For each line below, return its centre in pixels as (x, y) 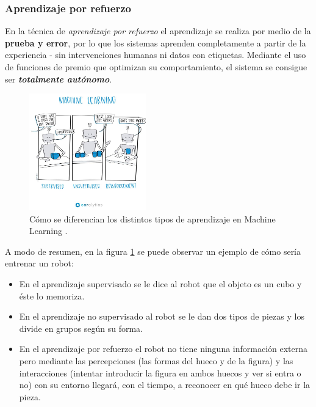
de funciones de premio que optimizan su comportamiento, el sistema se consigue (156, 67)
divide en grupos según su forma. (81, 328)
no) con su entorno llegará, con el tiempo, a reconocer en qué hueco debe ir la (165, 385)
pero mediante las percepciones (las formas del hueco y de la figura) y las (156, 360)
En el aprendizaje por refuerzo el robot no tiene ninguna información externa (163, 349)
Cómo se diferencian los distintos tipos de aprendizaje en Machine (153, 218)
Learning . (48, 231)
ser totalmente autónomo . (59, 79)
